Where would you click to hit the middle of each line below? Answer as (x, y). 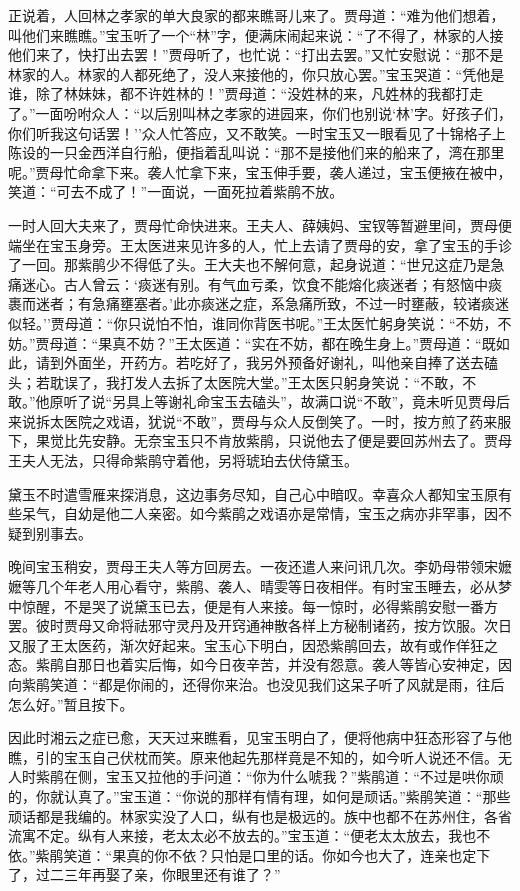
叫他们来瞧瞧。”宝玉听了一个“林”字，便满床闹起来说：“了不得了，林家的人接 (256, 34)
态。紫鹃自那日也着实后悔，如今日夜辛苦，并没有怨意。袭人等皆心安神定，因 (260, 664)
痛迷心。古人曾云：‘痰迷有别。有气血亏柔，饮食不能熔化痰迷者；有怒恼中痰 (255, 283)
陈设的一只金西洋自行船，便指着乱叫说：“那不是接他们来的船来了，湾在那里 (256, 152)
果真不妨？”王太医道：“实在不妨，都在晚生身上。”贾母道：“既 (297, 342)
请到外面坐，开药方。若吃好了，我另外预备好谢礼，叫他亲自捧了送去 (259, 362)
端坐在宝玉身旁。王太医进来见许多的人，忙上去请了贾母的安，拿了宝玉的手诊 (260, 244)
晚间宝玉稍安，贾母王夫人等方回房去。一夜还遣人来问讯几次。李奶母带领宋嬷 (260, 566)
